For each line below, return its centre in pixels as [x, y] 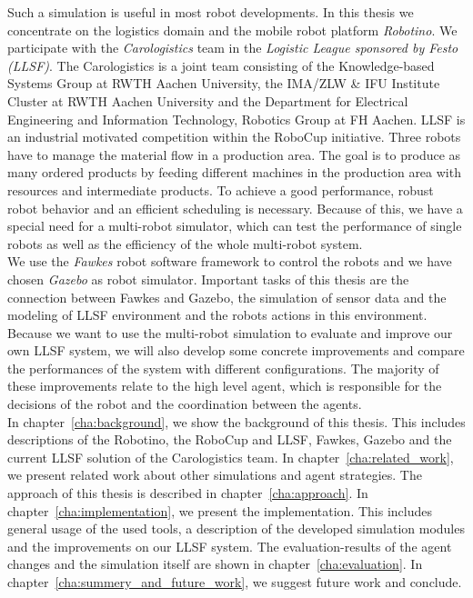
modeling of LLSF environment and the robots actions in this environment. [217, 315]
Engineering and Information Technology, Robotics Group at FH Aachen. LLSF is [236, 119]
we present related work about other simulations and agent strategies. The [215, 475]
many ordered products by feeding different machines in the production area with [234, 172]
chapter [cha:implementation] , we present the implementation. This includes [220, 510]
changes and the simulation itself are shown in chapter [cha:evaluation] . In [215, 564]
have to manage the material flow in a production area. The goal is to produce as [234, 154]
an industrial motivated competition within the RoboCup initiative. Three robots [234, 137]
